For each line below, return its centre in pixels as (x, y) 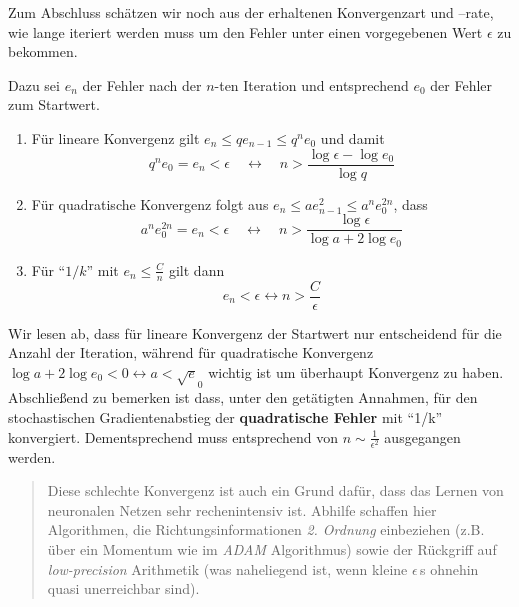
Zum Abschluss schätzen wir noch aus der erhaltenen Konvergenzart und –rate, (251, 12)
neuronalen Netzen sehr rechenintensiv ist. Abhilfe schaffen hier (242, 509)
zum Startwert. (54, 104)
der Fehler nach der (142, 84)
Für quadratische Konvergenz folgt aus (150, 203)
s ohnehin (449, 568)
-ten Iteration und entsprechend (311, 84)
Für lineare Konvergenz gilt (115, 137)
